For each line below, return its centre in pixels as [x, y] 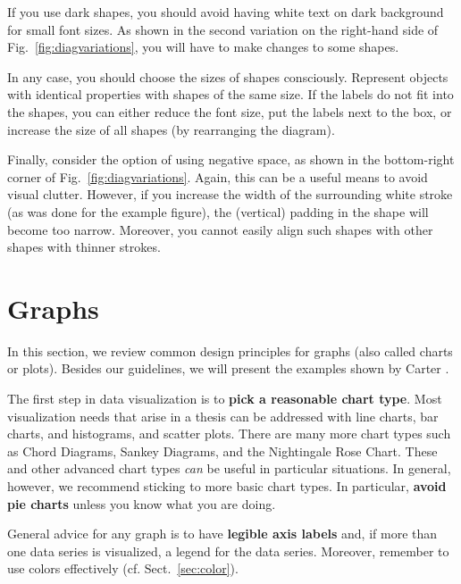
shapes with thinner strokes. [84, 247]
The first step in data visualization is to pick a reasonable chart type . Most [225, 399]
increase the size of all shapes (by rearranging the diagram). [171, 129]
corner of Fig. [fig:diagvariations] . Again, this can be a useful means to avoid [218, 176]
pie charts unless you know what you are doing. [142, 503]
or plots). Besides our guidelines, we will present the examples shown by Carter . [228, 368]
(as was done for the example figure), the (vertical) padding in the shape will [218, 211]
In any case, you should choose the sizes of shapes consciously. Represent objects [228, 76]
